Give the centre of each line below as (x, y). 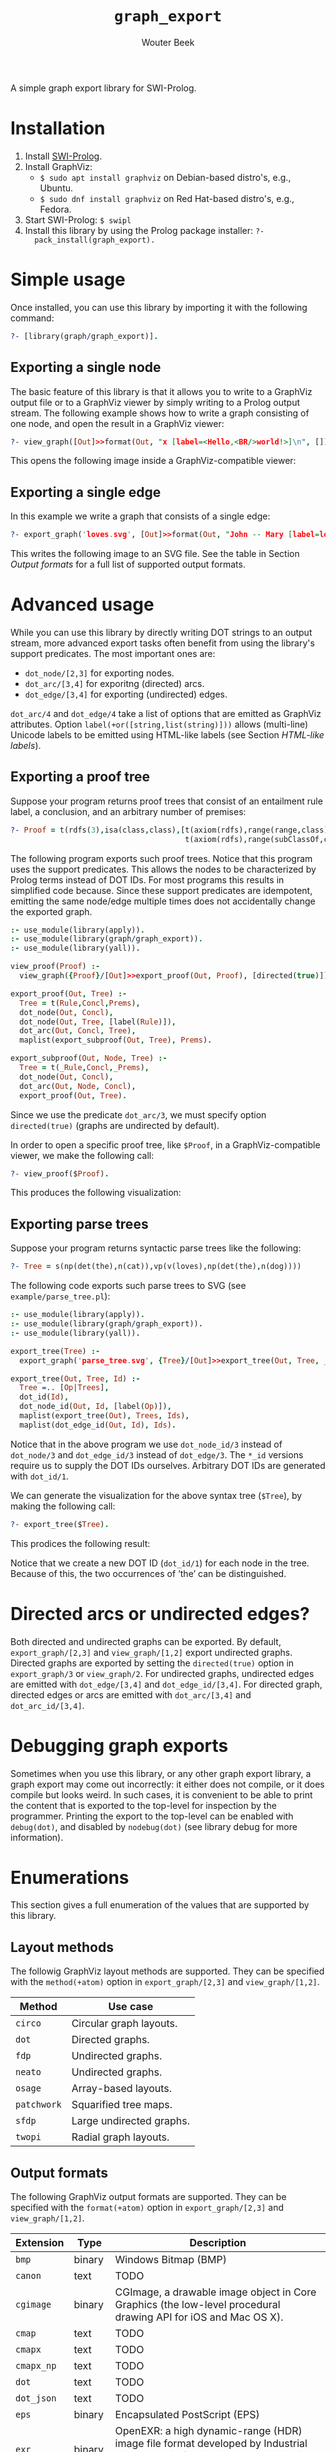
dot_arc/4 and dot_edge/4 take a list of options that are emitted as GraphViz (166, 713)
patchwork (38, 2105)
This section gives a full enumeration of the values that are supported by (160, 1905)
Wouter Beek (168, 42)
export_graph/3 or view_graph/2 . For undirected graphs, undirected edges (162, 1673)
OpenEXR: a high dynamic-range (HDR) (208, 2431)
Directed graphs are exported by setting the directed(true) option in (152, 1663)
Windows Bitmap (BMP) (170, 2260)
